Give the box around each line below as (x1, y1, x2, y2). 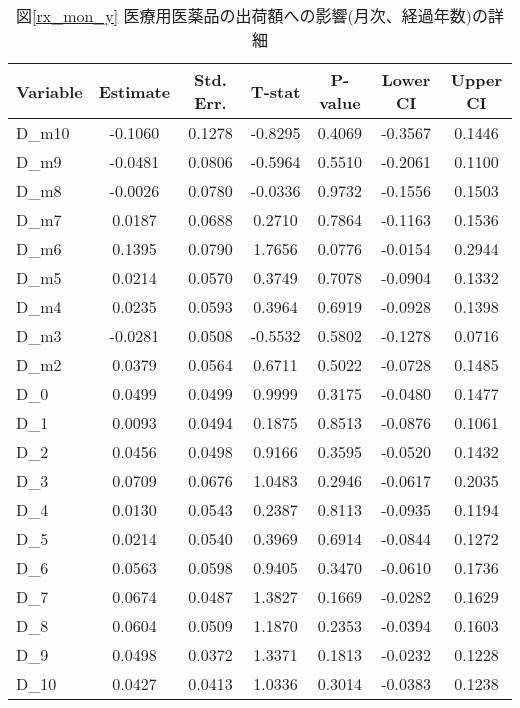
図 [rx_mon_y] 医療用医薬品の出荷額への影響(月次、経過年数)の (15, 4, 489, 27)
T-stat (250, 79, 301, 103)
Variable (16, 79, 83, 103)
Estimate (98, 79, 171, 103)
